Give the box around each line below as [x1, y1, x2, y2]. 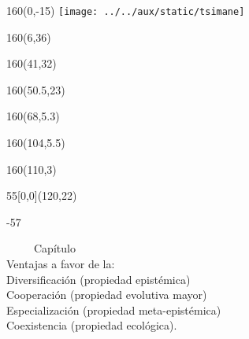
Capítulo [33, 240, 76, 256]
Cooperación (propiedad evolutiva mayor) [6, 286, 207, 303]
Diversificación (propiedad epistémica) [6, 271, 191, 287]
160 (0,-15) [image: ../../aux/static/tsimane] [6, 2, 245, 18]
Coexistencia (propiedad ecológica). [6, 317, 177, 333]
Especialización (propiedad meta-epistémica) [6, 301, 221, 318]
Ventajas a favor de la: [6, 256, 115, 271]
